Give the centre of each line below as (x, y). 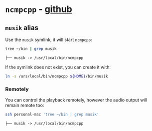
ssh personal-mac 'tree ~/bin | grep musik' (52, 114)
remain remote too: (25, 105)
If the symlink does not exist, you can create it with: (58, 67)
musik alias (22, 28)
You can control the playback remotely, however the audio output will (76, 100)
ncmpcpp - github (39, 9)
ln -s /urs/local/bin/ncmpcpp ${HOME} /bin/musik (57, 76)
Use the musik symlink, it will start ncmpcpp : (49, 39)
